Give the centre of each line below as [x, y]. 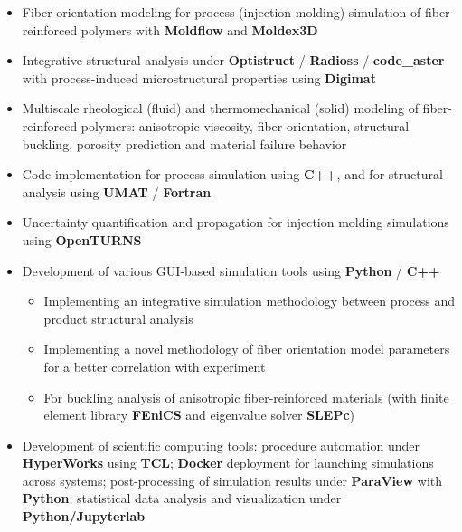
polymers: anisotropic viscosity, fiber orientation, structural [245, 125]
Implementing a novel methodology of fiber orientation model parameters [247, 349]
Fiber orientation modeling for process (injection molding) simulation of [222, 12]
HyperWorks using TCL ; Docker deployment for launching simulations [228, 463]
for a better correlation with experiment [155, 366]
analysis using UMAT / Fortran [117, 191]
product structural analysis [118, 318]
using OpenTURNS [82, 239]
